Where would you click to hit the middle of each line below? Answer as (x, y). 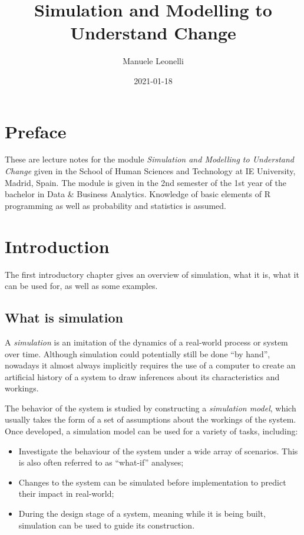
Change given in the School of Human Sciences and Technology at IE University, (150, 171)
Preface (36, 131)
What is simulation (64, 318)
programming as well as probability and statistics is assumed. (115, 205)
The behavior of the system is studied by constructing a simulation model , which (151, 408)
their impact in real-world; (66, 494)
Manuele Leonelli (153, 61)
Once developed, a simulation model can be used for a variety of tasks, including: (151, 431)
